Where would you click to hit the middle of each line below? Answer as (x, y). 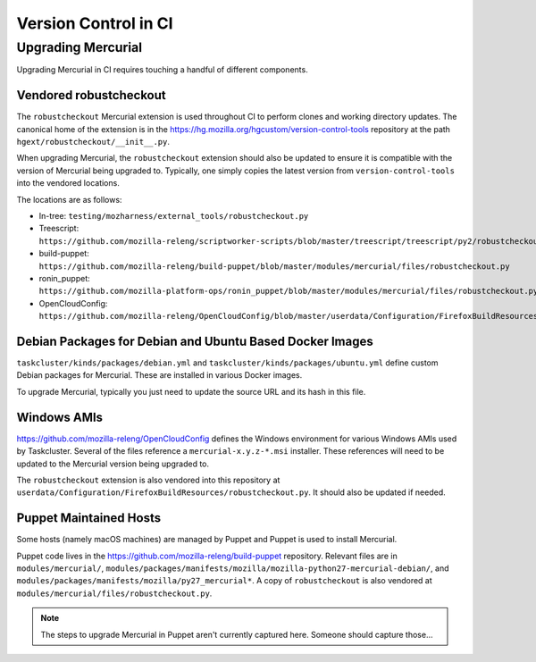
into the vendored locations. (68, 183)
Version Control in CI (95, 23)
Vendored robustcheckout (91, 95)
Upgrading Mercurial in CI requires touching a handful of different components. (162, 70)
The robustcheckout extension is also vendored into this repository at (148, 480)
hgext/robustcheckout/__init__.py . (93, 142)
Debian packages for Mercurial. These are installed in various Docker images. (159, 375)
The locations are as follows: (69, 199)
